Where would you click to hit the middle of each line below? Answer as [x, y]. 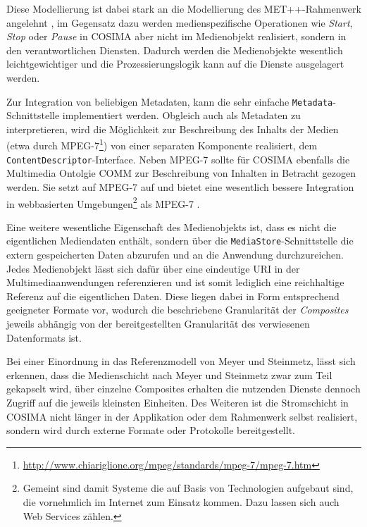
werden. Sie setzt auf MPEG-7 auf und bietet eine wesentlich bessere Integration [180, 186]
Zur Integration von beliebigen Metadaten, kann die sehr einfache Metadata [170, 101]
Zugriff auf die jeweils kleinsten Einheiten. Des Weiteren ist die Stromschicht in [178, 402]
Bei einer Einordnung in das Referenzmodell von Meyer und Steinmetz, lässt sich [181, 361]
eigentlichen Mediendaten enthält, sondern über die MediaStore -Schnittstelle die [180, 241]
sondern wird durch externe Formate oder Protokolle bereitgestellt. [151, 430]
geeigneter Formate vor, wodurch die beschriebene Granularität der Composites [178, 310]
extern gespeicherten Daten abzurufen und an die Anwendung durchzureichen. [175, 254]
